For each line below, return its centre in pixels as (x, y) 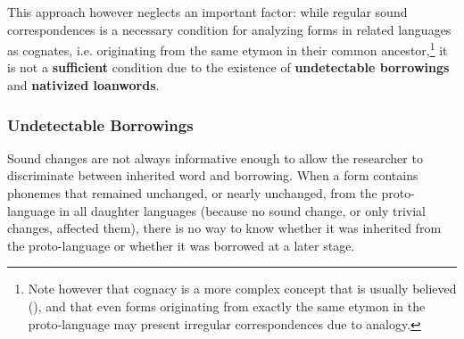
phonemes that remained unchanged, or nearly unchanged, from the (192, 193)
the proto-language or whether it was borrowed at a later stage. (181, 245)
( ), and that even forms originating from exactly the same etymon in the (227, 306)
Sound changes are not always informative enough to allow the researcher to (215, 157)
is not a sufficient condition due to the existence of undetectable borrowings (228, 67)
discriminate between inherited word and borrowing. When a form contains (213, 175)
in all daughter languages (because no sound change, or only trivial (242, 210)
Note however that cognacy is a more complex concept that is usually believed (242, 289)
